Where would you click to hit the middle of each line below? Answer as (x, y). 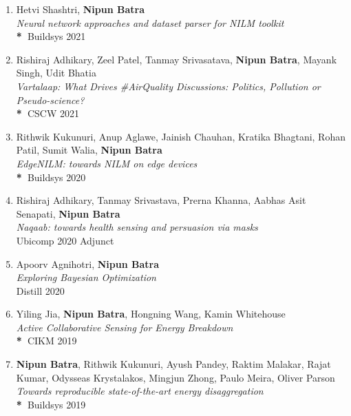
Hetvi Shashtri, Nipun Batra (81, 9)
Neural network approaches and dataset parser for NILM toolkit (150, 22)
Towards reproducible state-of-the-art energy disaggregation (140, 391)
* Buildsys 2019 (51, 404)
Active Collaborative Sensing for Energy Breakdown (125, 327)
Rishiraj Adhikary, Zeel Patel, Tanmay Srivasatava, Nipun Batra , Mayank (177, 59)
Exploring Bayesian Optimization (86, 277)
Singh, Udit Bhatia (56, 73)
